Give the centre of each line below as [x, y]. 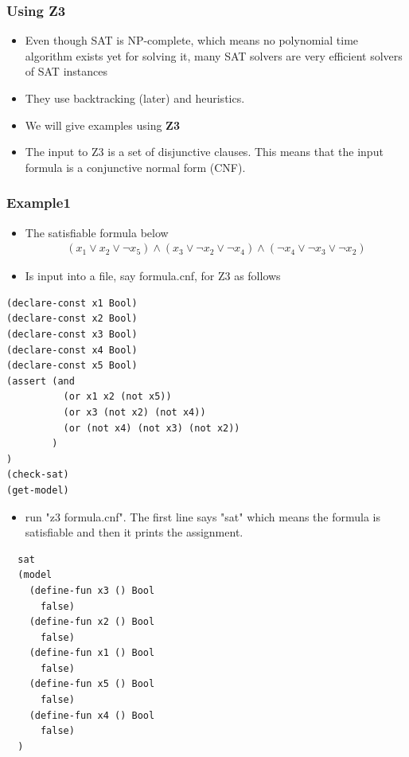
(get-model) [38, 490]
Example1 [39, 203]
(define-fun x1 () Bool [92, 653]
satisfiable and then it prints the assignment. [134, 532]
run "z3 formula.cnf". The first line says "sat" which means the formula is [203, 516]
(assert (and [41, 381]
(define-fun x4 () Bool [92, 715]
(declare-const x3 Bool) [72, 334]
